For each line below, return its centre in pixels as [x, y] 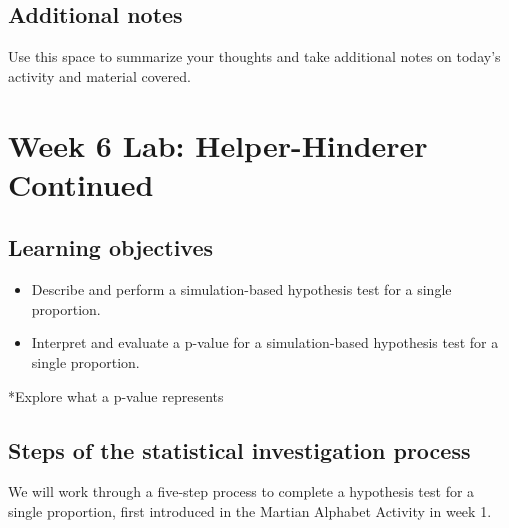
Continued [81, 183]
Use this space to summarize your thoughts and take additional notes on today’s [254, 56]
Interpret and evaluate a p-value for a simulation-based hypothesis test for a [265, 342]
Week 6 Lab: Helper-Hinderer [218, 144]
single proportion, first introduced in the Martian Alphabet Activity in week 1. [250, 510]
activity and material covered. [99, 75]
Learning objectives [111, 247]
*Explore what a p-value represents [116, 395]
